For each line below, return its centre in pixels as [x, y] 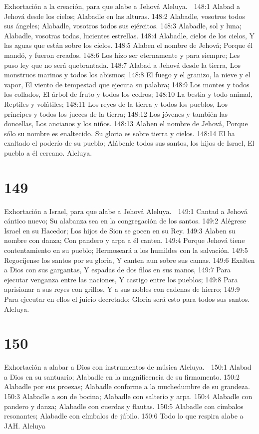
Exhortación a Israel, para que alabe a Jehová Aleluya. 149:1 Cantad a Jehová [126, 211]
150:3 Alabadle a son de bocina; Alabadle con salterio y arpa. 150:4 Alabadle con [128, 396]
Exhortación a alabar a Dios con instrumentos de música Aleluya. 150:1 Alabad [128, 367]
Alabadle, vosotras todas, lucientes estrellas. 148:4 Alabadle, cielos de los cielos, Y [129, 35]
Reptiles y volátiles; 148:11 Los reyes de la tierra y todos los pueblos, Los [116, 104]
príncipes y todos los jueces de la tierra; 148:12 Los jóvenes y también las [116, 113]
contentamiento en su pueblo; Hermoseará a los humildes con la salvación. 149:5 [126, 250]
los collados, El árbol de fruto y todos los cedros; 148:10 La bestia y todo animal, [128, 94]
